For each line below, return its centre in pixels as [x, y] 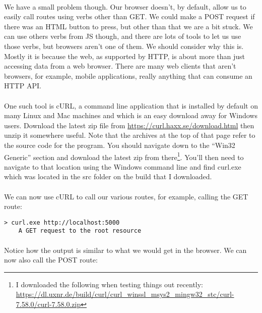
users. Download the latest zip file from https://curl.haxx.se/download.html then [129, 125]
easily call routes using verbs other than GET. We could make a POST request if [129, 16]
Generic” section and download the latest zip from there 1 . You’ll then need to [124, 156]
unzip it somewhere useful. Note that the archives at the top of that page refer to [130, 135]
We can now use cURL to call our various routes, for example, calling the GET [126, 196]
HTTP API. [23, 86]
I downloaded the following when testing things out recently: [110, 284]
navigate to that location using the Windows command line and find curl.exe [123, 166]
